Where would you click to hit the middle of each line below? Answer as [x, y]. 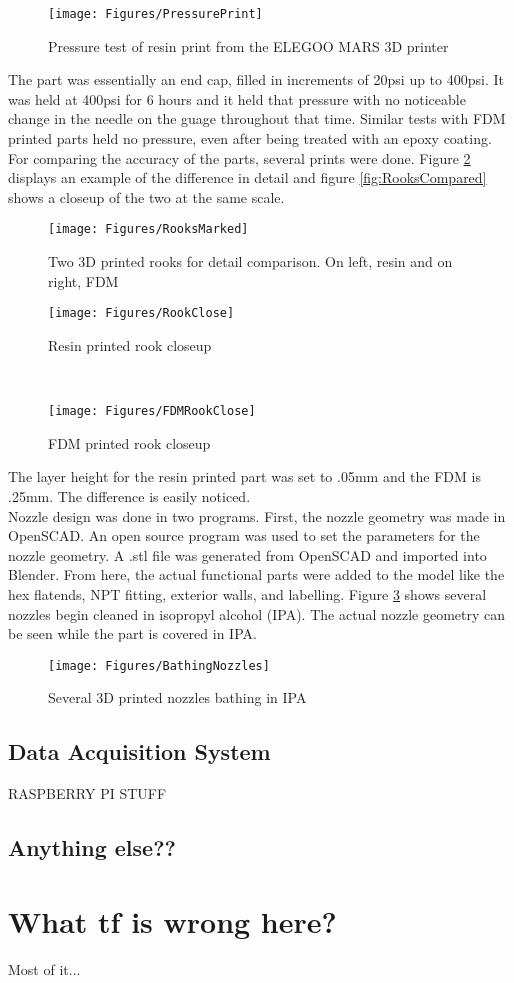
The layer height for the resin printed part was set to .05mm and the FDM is [244, 476]
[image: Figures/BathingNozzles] [159, 665]
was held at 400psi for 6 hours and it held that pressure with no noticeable [237, 98]
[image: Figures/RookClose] [141, 313]
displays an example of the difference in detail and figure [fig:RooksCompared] [247, 177]
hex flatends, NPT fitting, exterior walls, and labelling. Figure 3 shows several [247, 593]
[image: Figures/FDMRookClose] [152, 411]
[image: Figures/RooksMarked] [148, 229]
